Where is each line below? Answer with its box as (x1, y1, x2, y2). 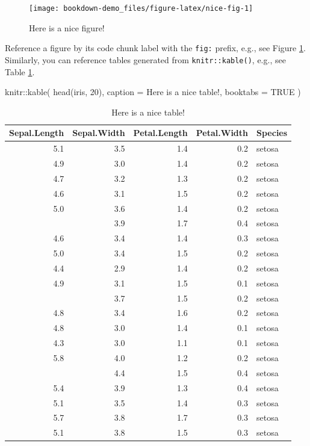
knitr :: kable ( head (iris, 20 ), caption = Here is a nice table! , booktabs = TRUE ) (5, 85, 301, 98)
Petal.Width (196, 126, 249, 139)
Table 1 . (5, 65, 35, 78)
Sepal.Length (9, 126, 64, 139)
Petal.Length (133, 126, 188, 139)
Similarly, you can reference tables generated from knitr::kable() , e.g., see (5, 53, 286, 66)
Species (256, 126, 288, 139)
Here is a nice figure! (29, 21, 105, 34)
